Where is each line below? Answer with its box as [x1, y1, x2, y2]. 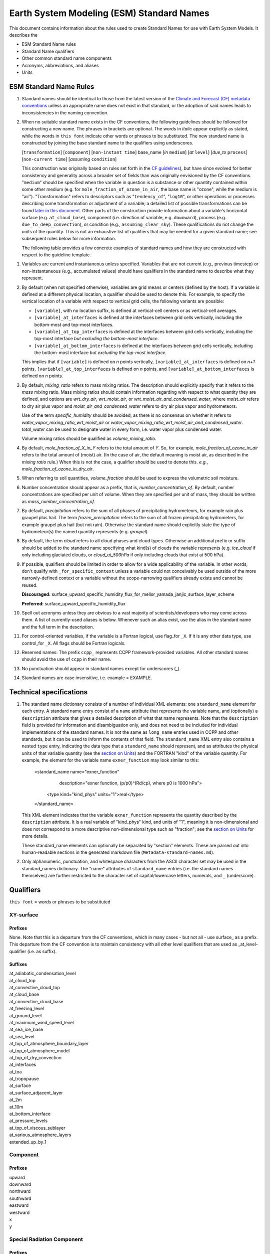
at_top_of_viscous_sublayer [9, 1125, 65, 1131]
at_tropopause [9, 1076, 39, 1082]
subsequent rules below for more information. [21, 236, 116, 242]
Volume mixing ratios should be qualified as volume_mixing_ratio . [21, 435, 156, 441]
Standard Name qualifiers [21, 48, 74, 54]
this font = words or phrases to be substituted [9, 899, 111, 905]
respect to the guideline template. [21, 252, 91, 258]
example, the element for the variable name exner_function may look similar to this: [21, 757, 199, 763]
